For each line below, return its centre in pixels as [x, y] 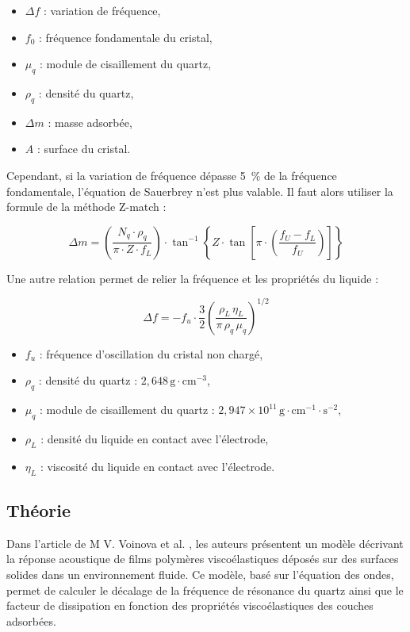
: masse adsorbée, [90, 122]
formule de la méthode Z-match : [86, 207]
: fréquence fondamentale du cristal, [126, 37]
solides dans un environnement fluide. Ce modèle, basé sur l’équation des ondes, [200, 575]
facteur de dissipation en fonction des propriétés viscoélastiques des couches [190, 605]
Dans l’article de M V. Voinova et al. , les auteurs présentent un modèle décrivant [205, 543]
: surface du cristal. [84, 149]
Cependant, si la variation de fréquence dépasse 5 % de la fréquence [172, 175]
